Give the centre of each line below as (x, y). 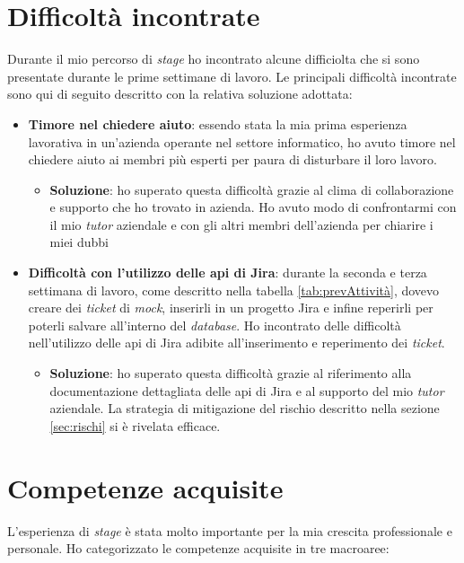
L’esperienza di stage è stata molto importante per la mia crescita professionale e (230, 530)
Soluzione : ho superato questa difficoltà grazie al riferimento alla (231, 373)
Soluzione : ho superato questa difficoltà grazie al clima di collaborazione (252, 189)
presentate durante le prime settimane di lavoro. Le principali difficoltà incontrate (232, 76)
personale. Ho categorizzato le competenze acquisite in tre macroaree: (198, 548)
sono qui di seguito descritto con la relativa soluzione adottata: (180, 94)
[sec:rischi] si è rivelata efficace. (135, 425)
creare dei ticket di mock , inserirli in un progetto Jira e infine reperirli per (231, 308)
